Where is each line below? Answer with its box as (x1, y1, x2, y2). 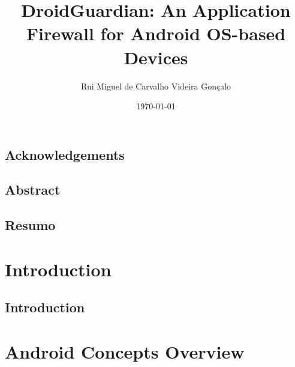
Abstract (5, 180, 61, 199)
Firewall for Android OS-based (26, 21, 286, 46)
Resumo (5, 216, 56, 234)
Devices (124, 44, 188, 69)
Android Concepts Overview (5, 339, 245, 363)
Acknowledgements (5, 145, 125, 163)
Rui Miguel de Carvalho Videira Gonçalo (80, 79, 231, 92)
